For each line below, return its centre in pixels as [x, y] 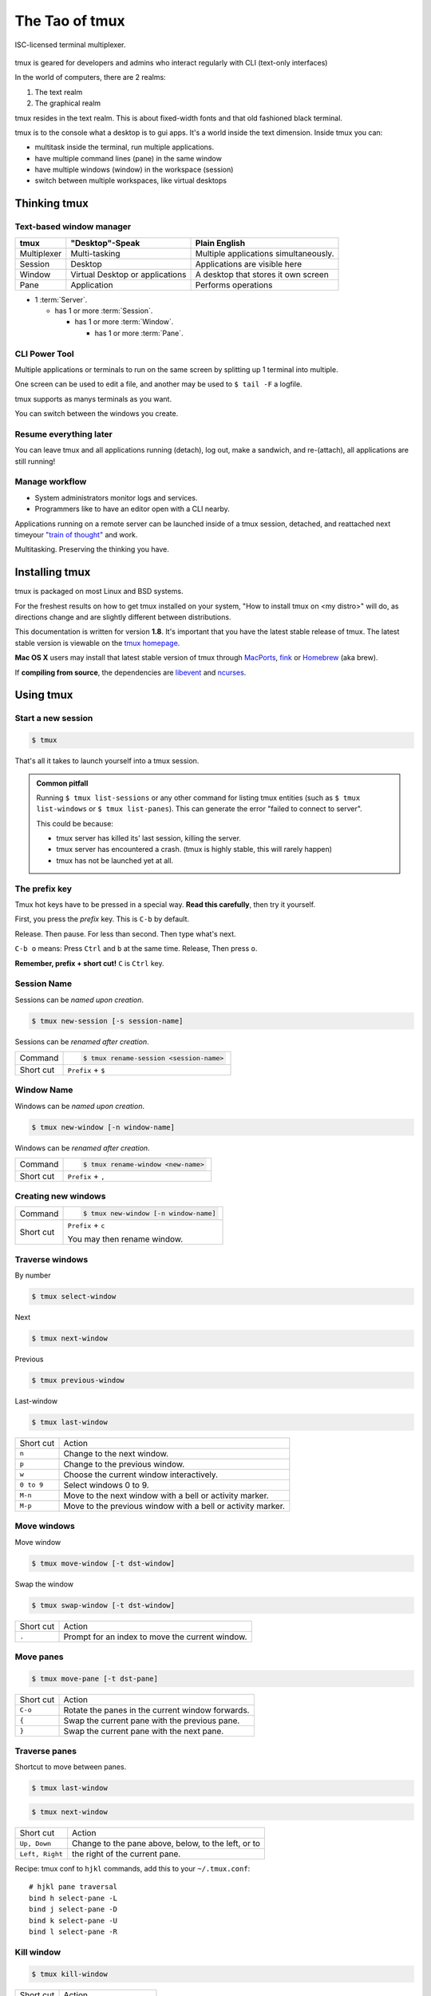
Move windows [45, 1527]
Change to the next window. [116, 1453]
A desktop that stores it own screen [262, 274]
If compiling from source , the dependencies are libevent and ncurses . [130, 672]
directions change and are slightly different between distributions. [123, 617]
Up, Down [36, 1843]
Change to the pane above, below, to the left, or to [166, 1844]
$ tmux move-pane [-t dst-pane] [95, 1678]
